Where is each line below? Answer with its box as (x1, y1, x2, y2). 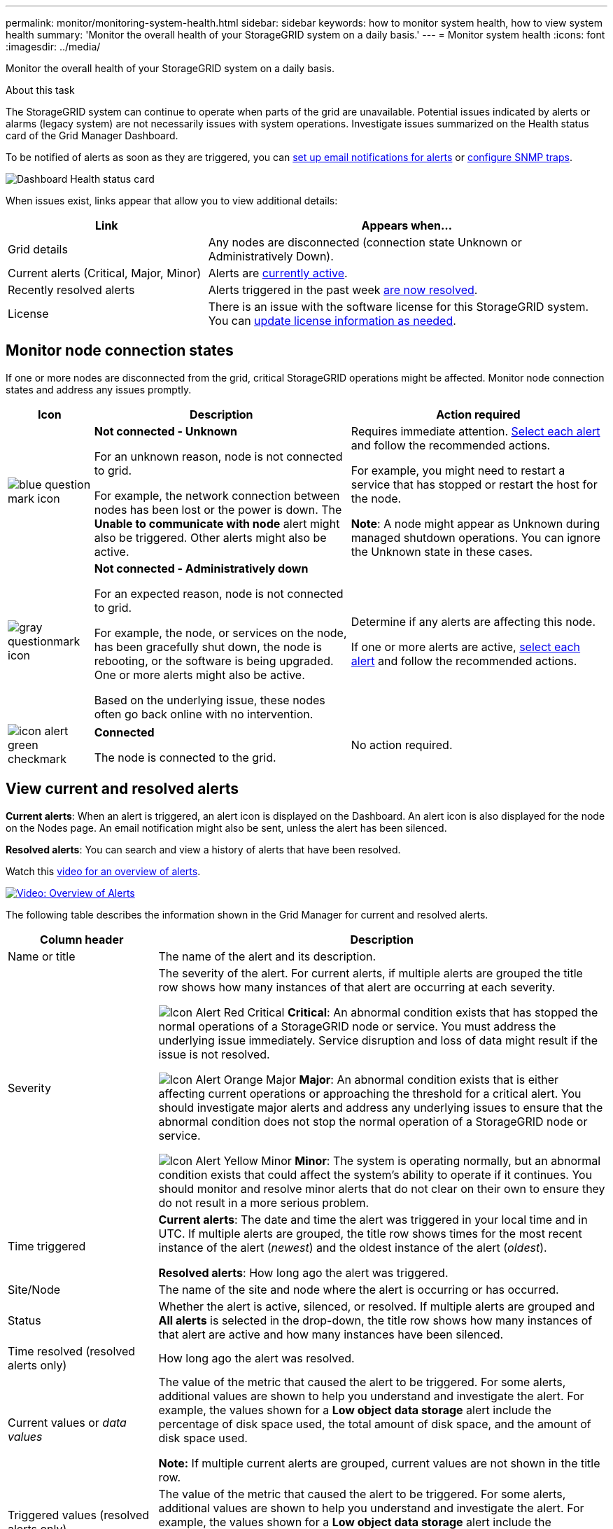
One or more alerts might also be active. (94, 667, 305, 682)
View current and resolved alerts (6, 780, 239, 798)
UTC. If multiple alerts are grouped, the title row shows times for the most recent (158, 1226, 582, 1241)
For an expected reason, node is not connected (94, 586, 344, 601)
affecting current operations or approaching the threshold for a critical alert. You (158, 1086, 582, 1101)
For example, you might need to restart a (351, 463, 565, 477)
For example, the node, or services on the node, (94, 625, 347, 640)
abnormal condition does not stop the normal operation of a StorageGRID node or (158, 1114, 588, 1129)
